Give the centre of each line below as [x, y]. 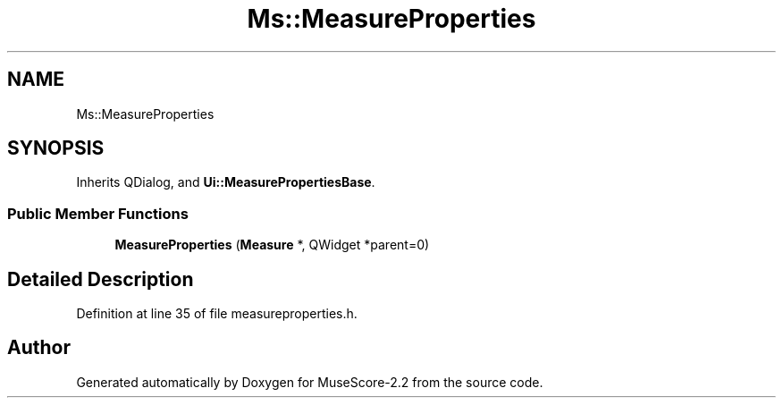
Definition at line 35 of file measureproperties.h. [217, 314]
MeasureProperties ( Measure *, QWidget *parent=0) [272, 245]
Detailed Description [101, 279]
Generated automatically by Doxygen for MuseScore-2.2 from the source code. [310, 382]
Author [39, 348]
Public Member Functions [98, 213]
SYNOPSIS [56, 148]
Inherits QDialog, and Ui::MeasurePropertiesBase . [226, 182]
